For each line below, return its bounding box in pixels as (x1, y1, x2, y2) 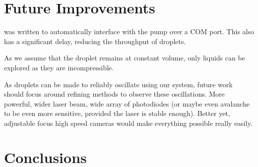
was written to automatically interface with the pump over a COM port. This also (4, 26, 254, 37)
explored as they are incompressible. (4, 62, 114, 72)
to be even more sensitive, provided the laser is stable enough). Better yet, (4, 108, 230, 118)
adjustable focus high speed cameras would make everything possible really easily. (4, 117, 253, 128)
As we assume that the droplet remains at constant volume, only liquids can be (4, 53, 245, 63)
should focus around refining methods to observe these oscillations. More (4, 89, 225, 99)
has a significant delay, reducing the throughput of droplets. (4, 36, 186, 46)
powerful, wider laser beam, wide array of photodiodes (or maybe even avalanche (4, 98, 250, 109)
